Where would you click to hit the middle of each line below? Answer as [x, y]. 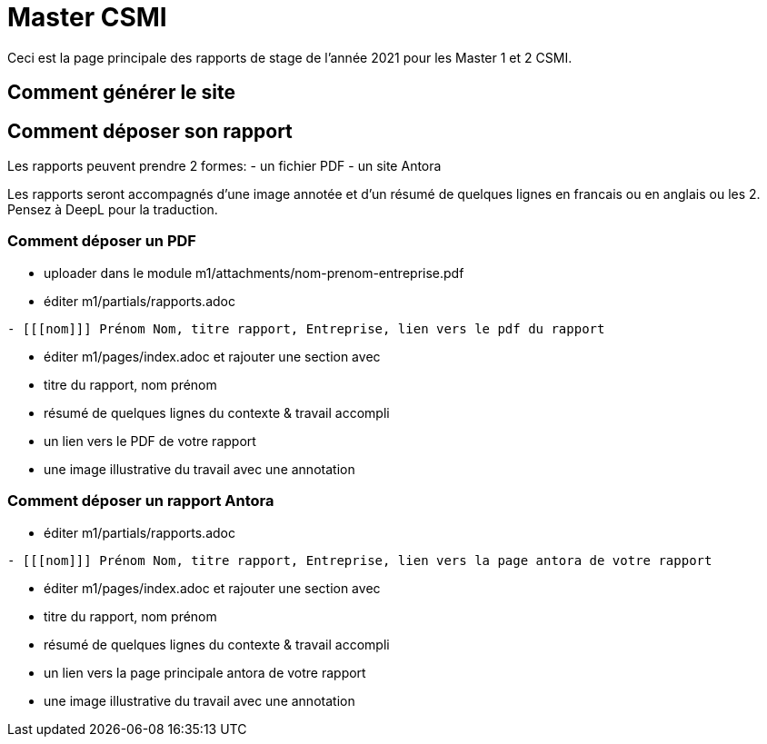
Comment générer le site [122, 93]
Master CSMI [87, 17]
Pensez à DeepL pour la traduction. [113, 210]
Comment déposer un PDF [102, 241]
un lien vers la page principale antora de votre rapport [205, 672]
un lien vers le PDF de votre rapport [150, 441]
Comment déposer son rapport [150, 131]
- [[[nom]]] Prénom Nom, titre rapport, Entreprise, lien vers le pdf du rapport [306, 328]
